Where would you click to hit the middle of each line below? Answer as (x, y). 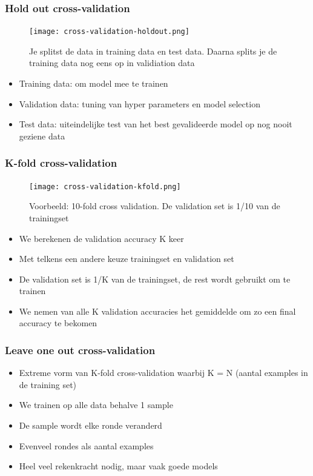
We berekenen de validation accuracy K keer (101, 238)
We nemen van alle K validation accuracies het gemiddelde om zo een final (157, 311)
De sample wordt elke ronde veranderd (91, 425)
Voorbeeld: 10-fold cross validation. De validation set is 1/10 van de (155, 206)
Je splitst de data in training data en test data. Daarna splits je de (153, 51)
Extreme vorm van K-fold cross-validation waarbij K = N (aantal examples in (163, 373)
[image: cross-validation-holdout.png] (109, 32)
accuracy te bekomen (58, 323)
